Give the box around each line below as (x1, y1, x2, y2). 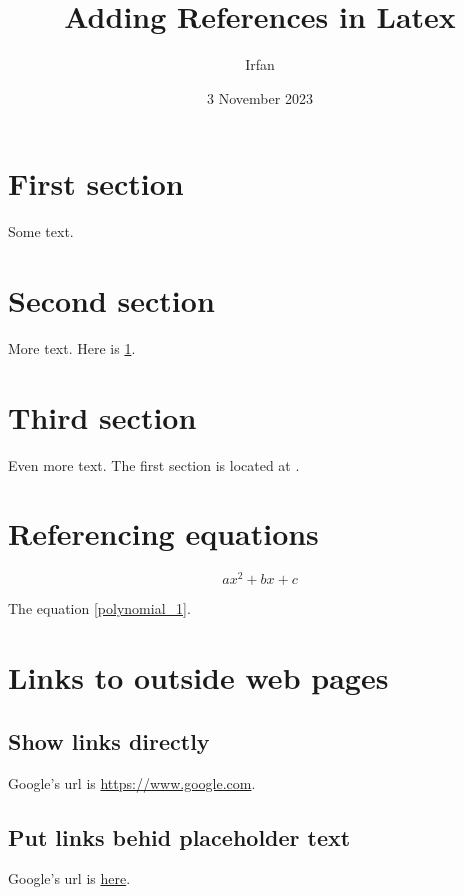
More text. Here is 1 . (8, 337, 136, 358)
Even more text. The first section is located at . (8, 454, 300, 475)
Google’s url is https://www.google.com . (8, 772, 256, 793)
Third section (8, 396, 197, 437)
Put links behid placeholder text (8, 821, 351, 852)
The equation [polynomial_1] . (8, 598, 191, 619)
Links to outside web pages (8, 657, 389, 698)
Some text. (8, 221, 74, 242)
